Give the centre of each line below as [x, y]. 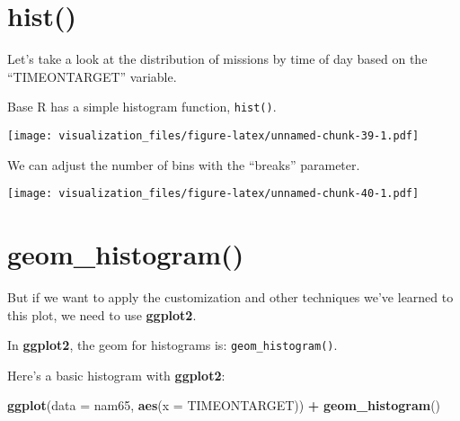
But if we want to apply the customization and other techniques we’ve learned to [230, 297]
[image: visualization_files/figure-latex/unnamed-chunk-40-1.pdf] [213, 194]
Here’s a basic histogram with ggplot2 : [116, 375]
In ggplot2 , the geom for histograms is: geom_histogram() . [172, 345]
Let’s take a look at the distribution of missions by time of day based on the [217, 59]
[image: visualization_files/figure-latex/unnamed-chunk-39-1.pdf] [213, 135]
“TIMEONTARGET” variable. [92, 76]
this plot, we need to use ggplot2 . [102, 314]
